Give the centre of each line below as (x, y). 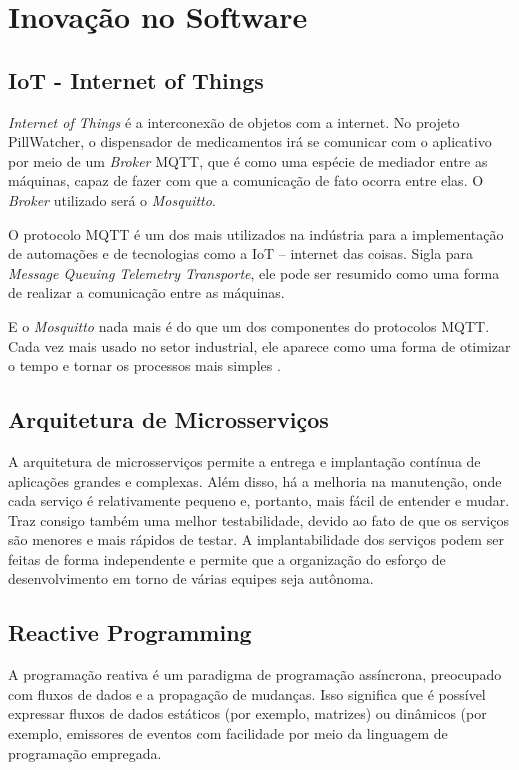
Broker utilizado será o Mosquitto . (112, 199)
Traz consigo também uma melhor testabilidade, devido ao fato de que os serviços (258, 519)
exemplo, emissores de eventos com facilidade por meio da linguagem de (228, 733)
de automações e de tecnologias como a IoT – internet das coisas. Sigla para (241, 253)
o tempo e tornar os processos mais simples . (144, 365)
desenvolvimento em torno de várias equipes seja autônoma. (191, 578)
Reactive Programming (130, 632)
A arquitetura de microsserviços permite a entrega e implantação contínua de (244, 460)
